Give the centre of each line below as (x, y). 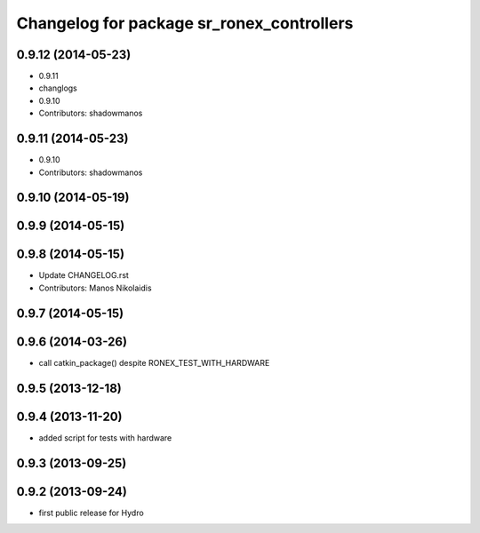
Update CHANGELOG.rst (84, 275)
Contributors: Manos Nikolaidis (95, 288)
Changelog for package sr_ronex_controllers (185, 23)
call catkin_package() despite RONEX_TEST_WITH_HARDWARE (154, 362)
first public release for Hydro (91, 513)
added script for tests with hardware (105, 438)
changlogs (58, 88)
